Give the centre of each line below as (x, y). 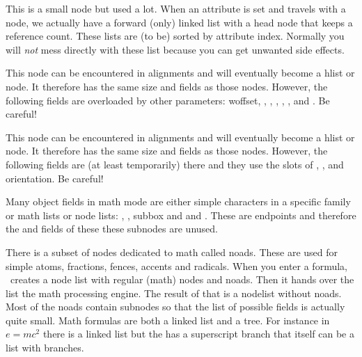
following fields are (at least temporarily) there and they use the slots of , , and (175, 164)
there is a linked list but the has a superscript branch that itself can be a (198, 334)
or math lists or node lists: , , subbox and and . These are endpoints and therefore (181, 215)
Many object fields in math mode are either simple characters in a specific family (178, 201)
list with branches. (45, 348)
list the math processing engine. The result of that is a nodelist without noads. (174, 293)
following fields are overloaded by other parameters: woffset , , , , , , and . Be (168, 100)
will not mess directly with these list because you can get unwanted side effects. (175, 49)
